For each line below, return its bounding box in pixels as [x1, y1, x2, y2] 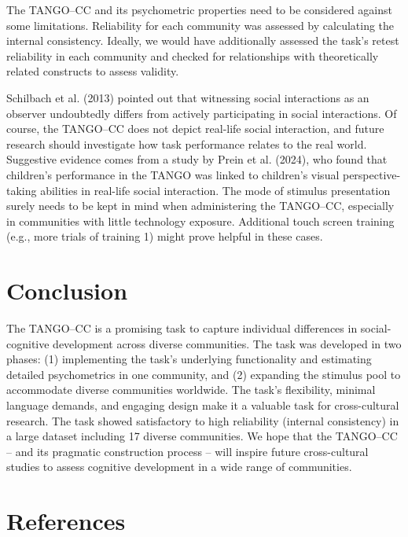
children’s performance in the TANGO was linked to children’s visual [6, 166, 340, 182]
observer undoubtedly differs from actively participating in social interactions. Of [6, 105, 397, 121]
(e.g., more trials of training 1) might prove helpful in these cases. [6, 228, 323, 245]
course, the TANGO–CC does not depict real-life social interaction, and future [6, 120, 384, 137]
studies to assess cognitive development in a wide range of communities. [6, 458, 352, 475]
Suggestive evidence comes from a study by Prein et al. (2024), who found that [6, 151, 388, 167]
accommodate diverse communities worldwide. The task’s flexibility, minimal [6, 381, 376, 398]
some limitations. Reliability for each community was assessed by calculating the [6, 17, 395, 33]
